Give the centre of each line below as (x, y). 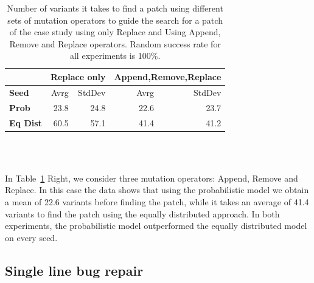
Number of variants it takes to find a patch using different (115, 8)
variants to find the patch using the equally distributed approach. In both (142, 213)
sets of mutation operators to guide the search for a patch (115, 20)
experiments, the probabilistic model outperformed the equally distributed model (156, 226)
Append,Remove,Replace (168, 76)
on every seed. (31, 237)
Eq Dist (26, 122)
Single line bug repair (74, 270)
